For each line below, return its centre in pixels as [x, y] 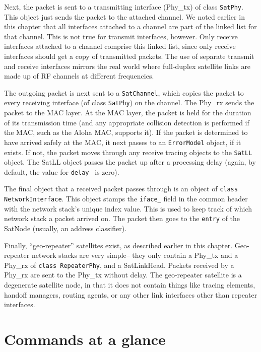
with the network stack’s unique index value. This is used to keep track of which [128, 208]
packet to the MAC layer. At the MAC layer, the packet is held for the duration [128, 113]
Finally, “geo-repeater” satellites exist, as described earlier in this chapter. [118, 245]
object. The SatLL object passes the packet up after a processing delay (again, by [130, 162]
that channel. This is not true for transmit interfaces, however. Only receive [121, 36]
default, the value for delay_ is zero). [62, 171]
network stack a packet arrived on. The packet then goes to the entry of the [122, 218]
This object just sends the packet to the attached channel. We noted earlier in [124, 16]
